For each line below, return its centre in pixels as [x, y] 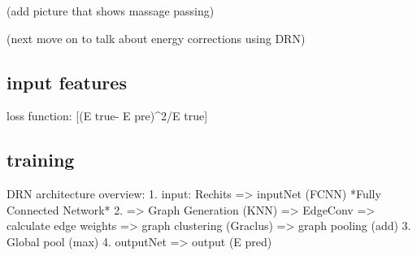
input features [67, 82]
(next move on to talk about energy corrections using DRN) [156, 38]
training [41, 160]
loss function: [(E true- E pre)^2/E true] [107, 116]
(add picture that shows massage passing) [111, 11]
